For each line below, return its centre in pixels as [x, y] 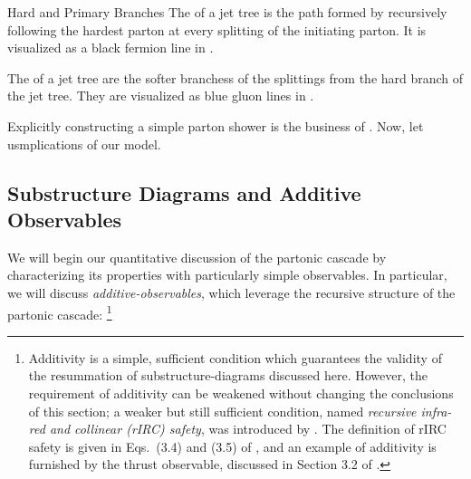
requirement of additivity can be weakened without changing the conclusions [241, 393]
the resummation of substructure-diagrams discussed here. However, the [228, 375]
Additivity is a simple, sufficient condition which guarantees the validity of [235, 357]
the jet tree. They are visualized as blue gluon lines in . [161, 96]
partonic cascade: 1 [60, 312]
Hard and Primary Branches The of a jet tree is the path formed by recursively [227, 12]
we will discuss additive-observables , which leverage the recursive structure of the [231, 292]
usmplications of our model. [84, 144]
